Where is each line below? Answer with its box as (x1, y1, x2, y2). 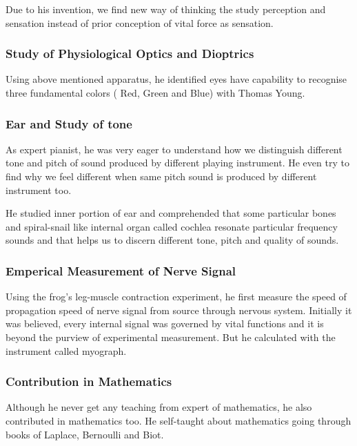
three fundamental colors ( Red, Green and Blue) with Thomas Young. (6, 86, 305, 99)
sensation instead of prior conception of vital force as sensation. (6, 15, 274, 30)
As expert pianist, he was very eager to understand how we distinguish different (6, 142, 343, 156)
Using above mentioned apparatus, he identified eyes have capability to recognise (6, 72, 347, 86)
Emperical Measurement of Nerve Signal (6, 262, 236, 279)
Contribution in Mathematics (6, 373, 172, 390)
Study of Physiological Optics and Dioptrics (6, 45, 254, 62)
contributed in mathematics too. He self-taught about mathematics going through (6, 413, 351, 427)
